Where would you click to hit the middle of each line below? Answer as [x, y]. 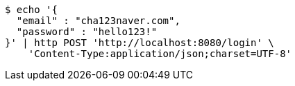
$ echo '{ [31, 10]
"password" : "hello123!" [87, 32]
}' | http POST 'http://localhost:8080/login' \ [140, 43]
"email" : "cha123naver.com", [98, 21]
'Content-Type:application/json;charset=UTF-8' [160, 54]
